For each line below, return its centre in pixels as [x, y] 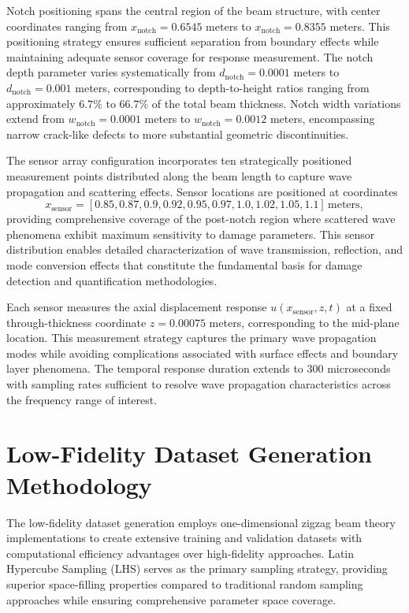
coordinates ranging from [67, 26]
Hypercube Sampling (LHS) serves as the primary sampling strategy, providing [197, 568]
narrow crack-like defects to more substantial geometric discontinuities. [178, 134]
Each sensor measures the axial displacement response [137, 307]
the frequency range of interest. [82, 399]
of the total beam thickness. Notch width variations [276, 103]
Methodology [79, 484]
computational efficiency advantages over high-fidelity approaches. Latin [180, 553]
